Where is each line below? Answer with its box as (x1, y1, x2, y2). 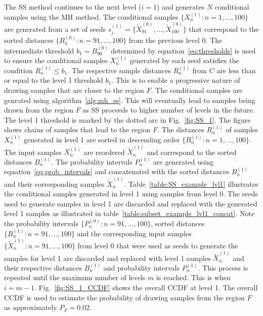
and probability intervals (103, 262, 180, 273)
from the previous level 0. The (128, 35, 223, 45)
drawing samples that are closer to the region (4, 85, 144, 95)
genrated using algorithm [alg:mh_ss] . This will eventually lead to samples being (4, 94, 255, 105)
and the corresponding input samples (77, 228, 192, 238)
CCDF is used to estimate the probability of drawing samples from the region (4, 292, 245, 302)
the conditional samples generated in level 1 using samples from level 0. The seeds (4, 188, 258, 199)
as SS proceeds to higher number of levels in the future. (82, 104, 255, 115)
